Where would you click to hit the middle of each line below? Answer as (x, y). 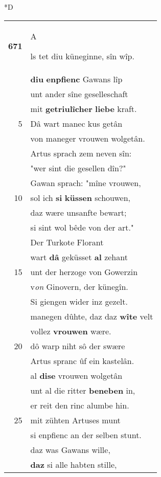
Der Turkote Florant (67, 242)
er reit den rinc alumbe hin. (80, 405)
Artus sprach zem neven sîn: (81, 153)
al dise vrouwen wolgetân (76, 375)
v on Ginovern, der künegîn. (79, 286)
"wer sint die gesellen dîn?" (78, 168)
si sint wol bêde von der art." (82, 227)
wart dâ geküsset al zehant (79, 257)
